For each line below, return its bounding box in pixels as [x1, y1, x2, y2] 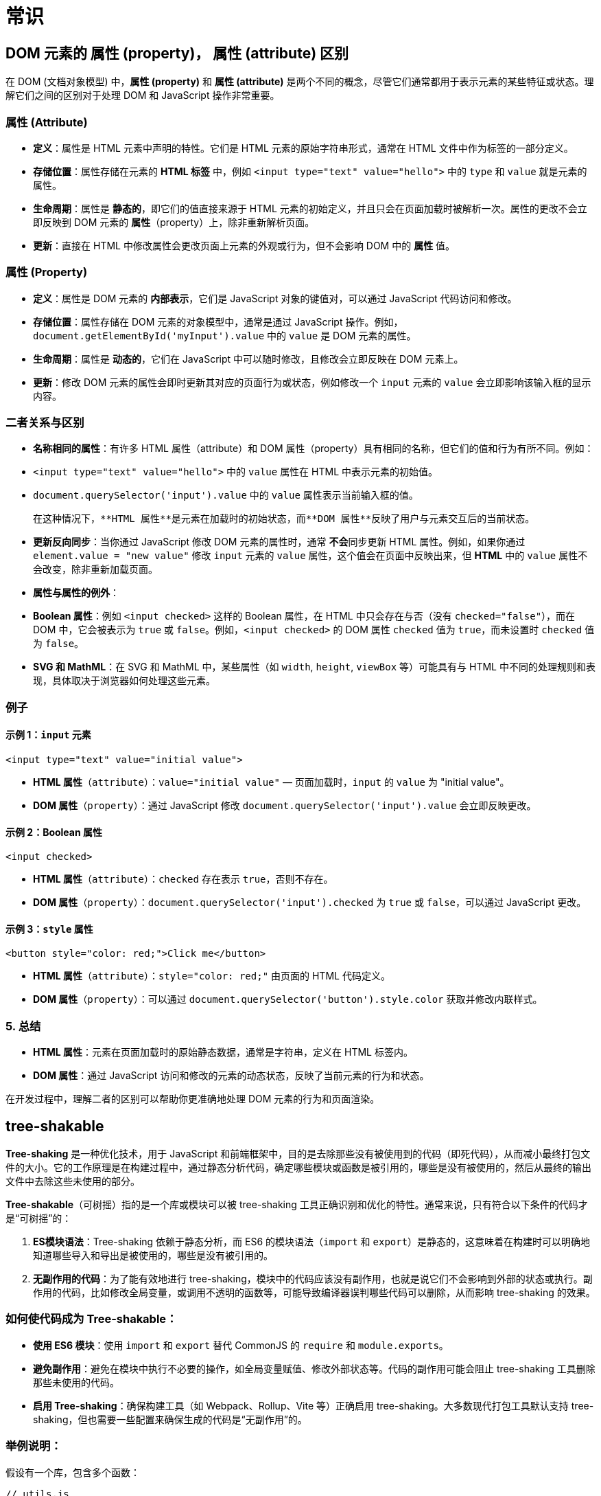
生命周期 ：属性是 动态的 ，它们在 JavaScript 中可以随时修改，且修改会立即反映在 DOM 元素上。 [33, 352, 464, 365]
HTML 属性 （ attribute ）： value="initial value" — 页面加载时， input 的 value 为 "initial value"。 [33, 776, 510, 789]
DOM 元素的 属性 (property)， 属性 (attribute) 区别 [5, 44, 349, 62]
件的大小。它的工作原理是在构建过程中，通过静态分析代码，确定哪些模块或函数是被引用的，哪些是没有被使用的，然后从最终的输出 [5, 1161, 591, 1174]
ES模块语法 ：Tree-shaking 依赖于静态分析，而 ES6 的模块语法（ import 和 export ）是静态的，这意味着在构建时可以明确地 [33, 1236, 591, 1248]
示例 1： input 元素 [5, 729, 91, 741]
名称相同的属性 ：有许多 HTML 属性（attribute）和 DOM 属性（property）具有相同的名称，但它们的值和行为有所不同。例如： [33, 442, 594, 455]
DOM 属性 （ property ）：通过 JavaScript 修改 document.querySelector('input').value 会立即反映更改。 [33, 800, 537, 812]
